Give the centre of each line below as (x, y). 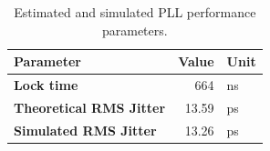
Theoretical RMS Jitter (90, 107)
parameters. (135, 30)
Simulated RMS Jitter (85, 130)
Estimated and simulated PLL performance (135, 12)
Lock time (46, 85)
